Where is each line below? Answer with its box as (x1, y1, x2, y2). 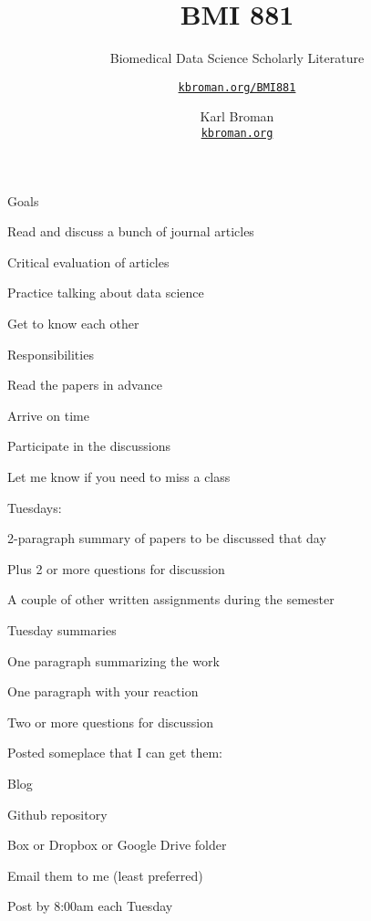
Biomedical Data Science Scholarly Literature (109, 48, 365, 68)
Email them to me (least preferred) (7, 865, 203, 884)
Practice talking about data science (7, 283, 204, 302)
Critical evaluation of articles (7, 252, 170, 271)
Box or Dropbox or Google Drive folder (7, 835, 227, 854)
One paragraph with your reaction (7, 682, 199, 701)
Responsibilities (7, 344, 94, 363)
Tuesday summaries (7, 620, 117, 639)
